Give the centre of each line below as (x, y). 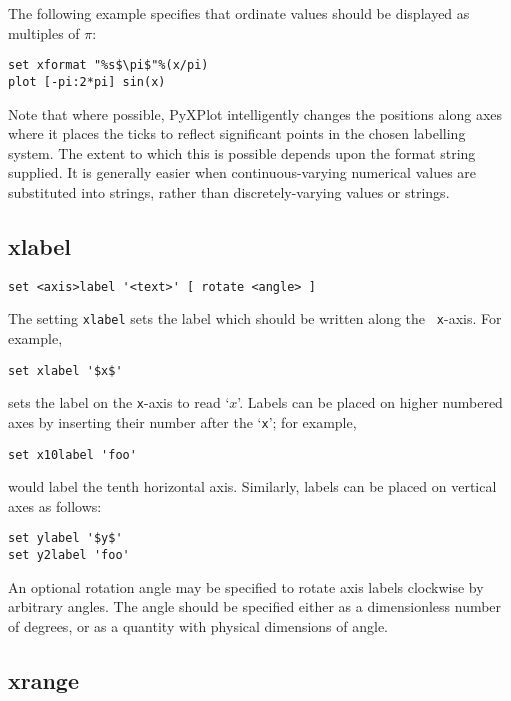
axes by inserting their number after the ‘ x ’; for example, (182, 421)
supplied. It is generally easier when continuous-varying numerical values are (242, 172)
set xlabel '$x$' (65, 370)
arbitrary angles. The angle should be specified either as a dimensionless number (255, 606)
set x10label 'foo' (72, 454)
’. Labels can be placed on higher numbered (370, 402)
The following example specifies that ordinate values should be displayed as (239, 13)
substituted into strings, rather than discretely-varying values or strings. (229, 191)
